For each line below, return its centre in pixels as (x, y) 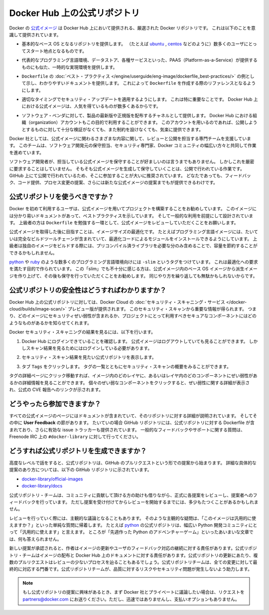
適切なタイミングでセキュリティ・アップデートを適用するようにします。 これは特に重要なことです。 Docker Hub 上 (140, 99)
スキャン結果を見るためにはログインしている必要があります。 (89, 348)
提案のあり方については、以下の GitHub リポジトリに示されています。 (80, 470)
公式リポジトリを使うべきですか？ (62, 197)
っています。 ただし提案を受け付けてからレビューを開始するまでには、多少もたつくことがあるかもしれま (151, 502)
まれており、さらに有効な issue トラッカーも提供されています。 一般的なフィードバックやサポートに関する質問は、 (127, 430)
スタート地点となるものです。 (56, 51)
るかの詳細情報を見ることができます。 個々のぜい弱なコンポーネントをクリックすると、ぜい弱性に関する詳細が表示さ (130, 383)
